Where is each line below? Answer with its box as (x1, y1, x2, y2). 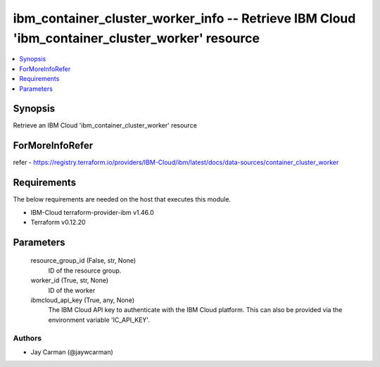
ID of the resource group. (48, 266, 122, 275)
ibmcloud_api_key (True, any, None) (30, 296, 135, 304)
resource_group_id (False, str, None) (30, 256, 137, 265)
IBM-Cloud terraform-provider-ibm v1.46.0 (30, 208, 154, 216)
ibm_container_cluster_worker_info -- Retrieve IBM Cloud (13, 11, 356, 26)
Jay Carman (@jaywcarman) (30, 347, 114, 356)
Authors (13, 333, 42, 343)
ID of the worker (48, 286, 96, 294)
